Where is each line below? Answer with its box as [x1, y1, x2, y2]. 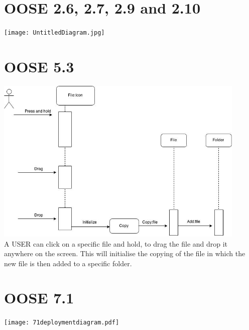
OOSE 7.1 [4, 287, 74, 308]
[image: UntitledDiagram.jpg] [4, 29, 105, 37]
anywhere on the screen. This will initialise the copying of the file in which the [4, 248, 245, 259]
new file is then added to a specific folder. [4, 258, 132, 268]
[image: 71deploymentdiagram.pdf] [4, 319, 119, 326]
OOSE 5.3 [4, 56, 74, 76]
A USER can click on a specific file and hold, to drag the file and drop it [4, 238, 228, 249]
